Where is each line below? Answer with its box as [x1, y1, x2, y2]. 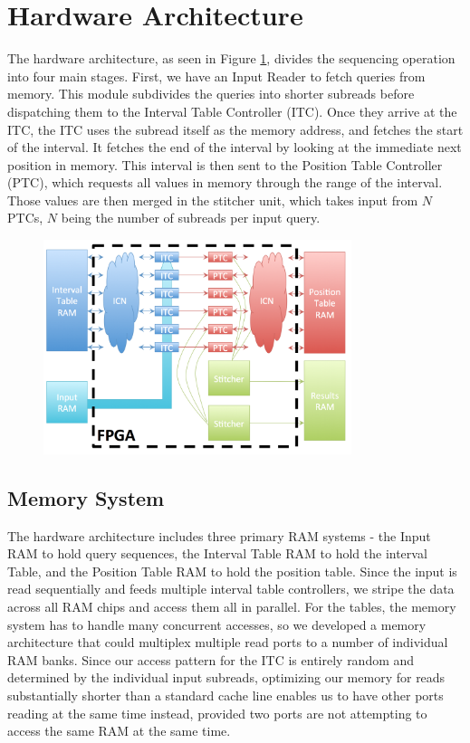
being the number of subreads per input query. [61, 208, 321, 227]
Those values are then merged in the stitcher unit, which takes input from [7, 190, 418, 209]
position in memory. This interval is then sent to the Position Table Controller [7, 155, 443, 174]
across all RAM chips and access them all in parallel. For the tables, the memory [7, 597, 456, 616]
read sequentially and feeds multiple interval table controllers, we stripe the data [7, 579, 455, 598]
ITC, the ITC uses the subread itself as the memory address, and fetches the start [7, 119, 464, 138]
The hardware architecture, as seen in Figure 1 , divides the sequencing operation [7, 49, 456, 68]
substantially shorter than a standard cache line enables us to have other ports [7, 686, 444, 705]
